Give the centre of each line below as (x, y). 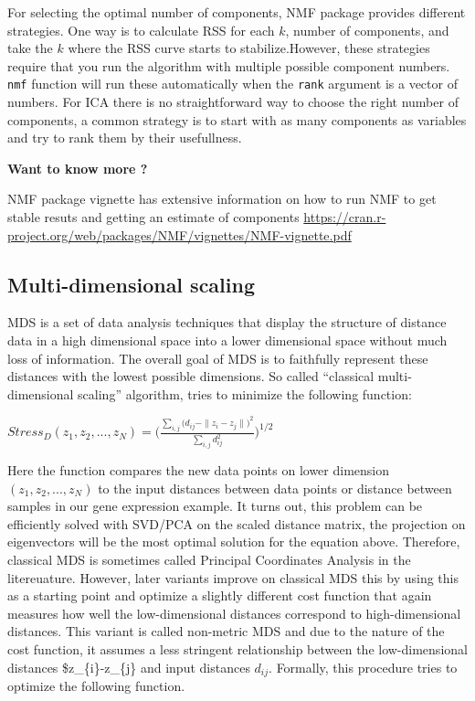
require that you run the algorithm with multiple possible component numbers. (229, 65)
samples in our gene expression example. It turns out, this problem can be (215, 506)
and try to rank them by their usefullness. (125, 138)
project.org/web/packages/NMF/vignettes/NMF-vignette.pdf (179, 234)
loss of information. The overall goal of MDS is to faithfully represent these (218, 358)
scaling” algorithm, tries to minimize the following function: (245, 393)
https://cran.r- (345, 217)
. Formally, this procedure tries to (363, 667)
